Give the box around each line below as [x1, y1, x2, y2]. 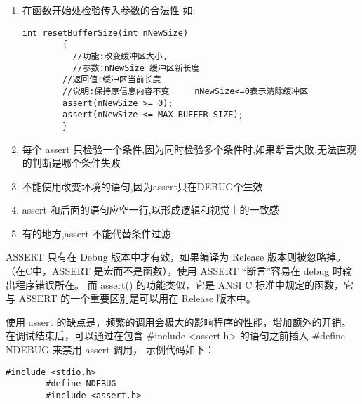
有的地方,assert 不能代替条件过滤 [22, 226, 171, 240]
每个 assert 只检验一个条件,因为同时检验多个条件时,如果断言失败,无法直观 [22, 141, 356, 156]
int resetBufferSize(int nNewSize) [22, 27, 189, 38]
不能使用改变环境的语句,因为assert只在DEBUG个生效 [22, 178, 263, 193]
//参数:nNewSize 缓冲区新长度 [72, 63, 200, 73]
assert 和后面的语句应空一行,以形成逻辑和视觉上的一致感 [22, 202, 279, 217]
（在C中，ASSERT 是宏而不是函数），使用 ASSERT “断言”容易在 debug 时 [6, 263, 342, 278]
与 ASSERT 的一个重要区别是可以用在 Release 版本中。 [6, 291, 256, 306]
